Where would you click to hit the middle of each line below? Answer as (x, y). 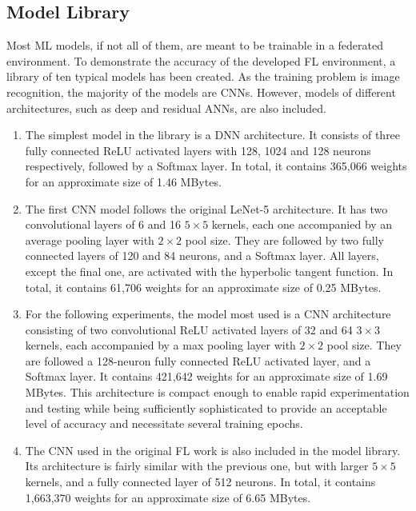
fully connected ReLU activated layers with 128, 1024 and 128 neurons (198, 150)
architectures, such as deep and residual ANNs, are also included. (166, 108)
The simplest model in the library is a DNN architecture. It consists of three (213, 135)
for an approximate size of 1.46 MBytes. (123, 181)
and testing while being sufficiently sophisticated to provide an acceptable (206, 407)
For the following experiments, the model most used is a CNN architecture (208, 314)
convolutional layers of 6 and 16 (103, 224)
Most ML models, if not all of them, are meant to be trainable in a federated (195, 45)
